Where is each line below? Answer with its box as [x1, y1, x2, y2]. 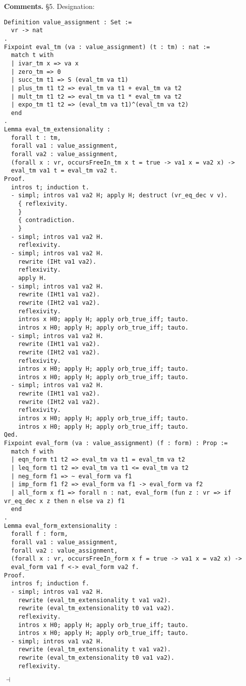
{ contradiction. [18, 217, 75, 224]
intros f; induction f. [11, 580, 89, 587]
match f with [11, 448, 54, 455]
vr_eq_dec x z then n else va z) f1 [4, 497, 125, 505]
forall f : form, [11, 530, 68, 538]
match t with [11, 52, 54, 59]
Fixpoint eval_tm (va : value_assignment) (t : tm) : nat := [4, 43, 210, 51]
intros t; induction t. [11, 183, 89, 191]
